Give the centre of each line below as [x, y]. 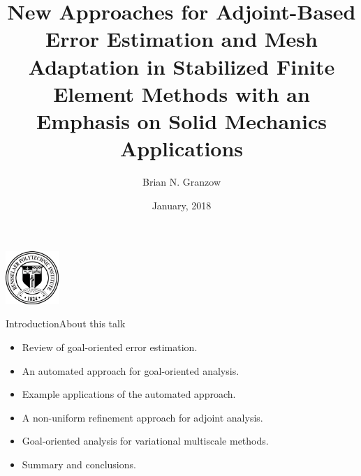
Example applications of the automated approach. [129, 394]
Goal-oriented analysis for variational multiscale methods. [145, 441]
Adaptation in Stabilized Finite [182, 66]
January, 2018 [182, 205]
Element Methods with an [182, 93]
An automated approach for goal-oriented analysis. [131, 370]
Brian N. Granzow [182, 182]
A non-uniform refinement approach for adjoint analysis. [142, 417]
